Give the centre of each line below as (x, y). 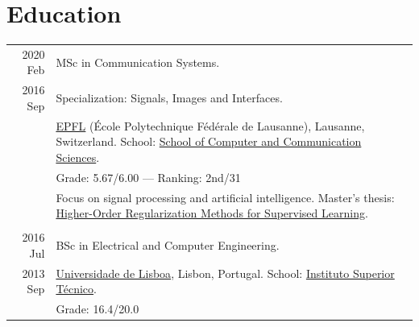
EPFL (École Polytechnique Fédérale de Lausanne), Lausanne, (210, 125)
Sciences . (78, 157)
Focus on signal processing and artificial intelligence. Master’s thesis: (225, 197)
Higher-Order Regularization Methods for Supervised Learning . (212, 213)
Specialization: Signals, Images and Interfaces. (169, 98)
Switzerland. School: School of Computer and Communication (209, 141)
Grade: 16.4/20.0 (97, 309)
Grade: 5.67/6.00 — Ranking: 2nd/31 (148, 177)
